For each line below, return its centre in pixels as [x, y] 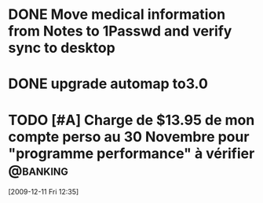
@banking [38, 170]
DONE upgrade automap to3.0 [108, 84]
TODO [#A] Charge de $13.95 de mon [131, 120]
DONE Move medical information [117, 15]
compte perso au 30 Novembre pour [129, 137]
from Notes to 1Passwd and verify [120, 31]
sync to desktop [62, 48]
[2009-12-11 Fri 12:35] [44, 192]
